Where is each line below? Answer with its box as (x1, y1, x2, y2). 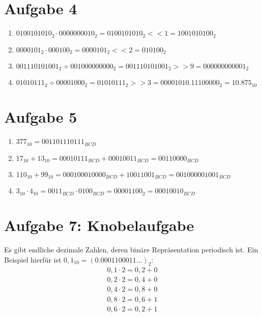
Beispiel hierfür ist (4, 254, 62, 265)
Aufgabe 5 (4, 106, 77, 127)
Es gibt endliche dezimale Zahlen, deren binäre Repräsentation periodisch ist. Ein (4, 244, 258, 254)
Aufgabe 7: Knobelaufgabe (4, 215, 194, 236)
